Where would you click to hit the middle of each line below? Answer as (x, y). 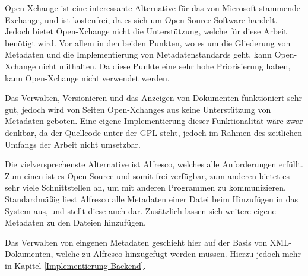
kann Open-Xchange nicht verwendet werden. (87, 77)
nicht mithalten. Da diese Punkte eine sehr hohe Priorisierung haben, (164, 66)
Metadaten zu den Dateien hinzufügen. (75, 222)
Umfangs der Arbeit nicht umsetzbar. (73, 144)
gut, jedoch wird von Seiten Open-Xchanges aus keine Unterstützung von (138, 109)
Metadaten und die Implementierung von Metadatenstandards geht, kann (138, 54)
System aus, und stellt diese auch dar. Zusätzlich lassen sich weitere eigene (140, 210)
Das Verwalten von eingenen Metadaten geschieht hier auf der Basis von (136, 242)
